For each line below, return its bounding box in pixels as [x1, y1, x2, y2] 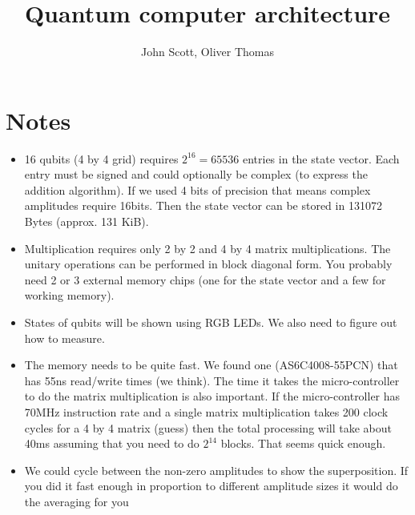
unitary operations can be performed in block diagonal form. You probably [24, 255, 393, 272]
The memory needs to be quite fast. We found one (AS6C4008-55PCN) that [24, 356, 398, 373]
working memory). [24, 287, 115, 304]
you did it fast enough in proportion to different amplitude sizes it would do [24, 477, 398, 494]
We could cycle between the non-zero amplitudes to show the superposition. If [24, 461, 409, 478]
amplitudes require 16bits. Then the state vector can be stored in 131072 [24, 197, 382, 214]
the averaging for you [24, 493, 129, 509]
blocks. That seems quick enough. [220, 435, 386, 452]
